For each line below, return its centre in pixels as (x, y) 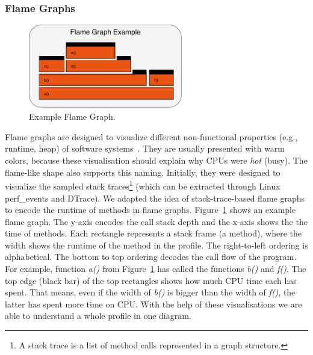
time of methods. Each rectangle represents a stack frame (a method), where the (153, 233)
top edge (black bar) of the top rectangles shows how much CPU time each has (151, 280)
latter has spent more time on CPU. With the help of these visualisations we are (153, 304)
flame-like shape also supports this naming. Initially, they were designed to (143, 172)
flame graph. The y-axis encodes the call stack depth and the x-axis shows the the (156, 221)
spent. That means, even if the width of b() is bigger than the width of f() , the (150, 292)
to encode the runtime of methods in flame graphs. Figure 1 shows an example (150, 210)
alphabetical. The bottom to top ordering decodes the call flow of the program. (151, 257)
